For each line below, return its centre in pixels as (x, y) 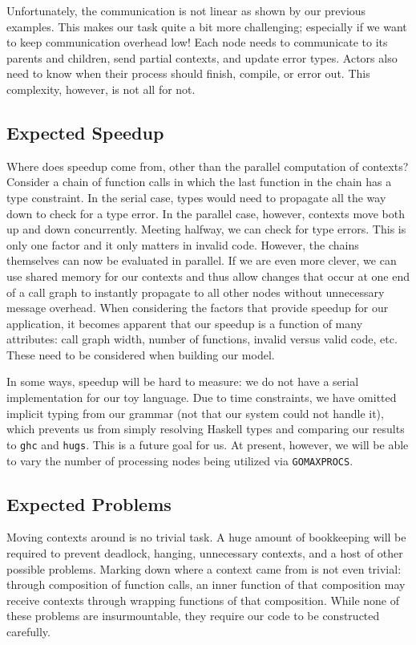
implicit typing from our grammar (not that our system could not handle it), (195, 413)
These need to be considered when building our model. (141, 354)
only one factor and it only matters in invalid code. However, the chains (183, 244)
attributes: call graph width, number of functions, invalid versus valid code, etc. (202, 339)
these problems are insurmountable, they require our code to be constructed (193, 616)
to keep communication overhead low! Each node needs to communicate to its (197, 42)
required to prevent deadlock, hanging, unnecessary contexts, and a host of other (205, 552)
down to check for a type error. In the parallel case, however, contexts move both (206, 213)
